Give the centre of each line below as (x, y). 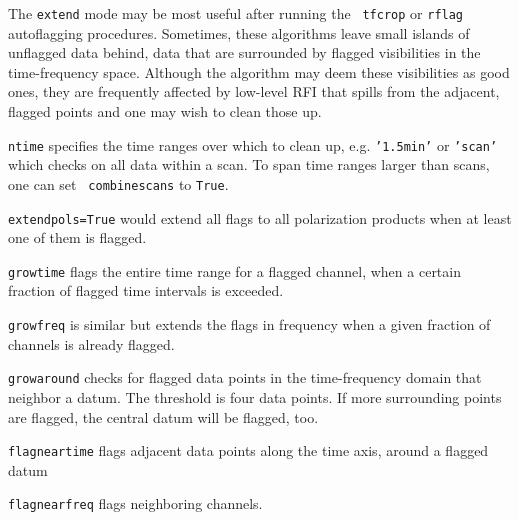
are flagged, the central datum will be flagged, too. (163, 416)
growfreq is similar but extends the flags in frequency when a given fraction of (249, 324)
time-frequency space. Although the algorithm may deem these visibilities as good (259, 71)
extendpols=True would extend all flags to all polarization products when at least (260, 217)
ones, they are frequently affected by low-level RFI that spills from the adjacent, (254, 91)
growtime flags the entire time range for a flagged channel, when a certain (234, 270)
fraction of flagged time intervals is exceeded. (146, 290)
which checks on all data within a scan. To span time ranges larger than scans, (249, 164)
